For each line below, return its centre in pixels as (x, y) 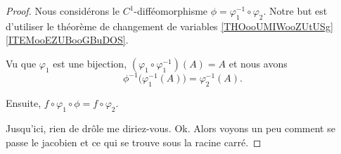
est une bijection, (90, 63)
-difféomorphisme (171, 11)
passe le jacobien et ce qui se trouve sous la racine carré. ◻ (134, 142)
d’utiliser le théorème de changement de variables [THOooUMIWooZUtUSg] (169, 26)
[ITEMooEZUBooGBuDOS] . (67, 40)
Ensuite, (24, 103)
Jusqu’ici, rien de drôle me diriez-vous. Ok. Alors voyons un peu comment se (170, 128)
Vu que (21, 63)
